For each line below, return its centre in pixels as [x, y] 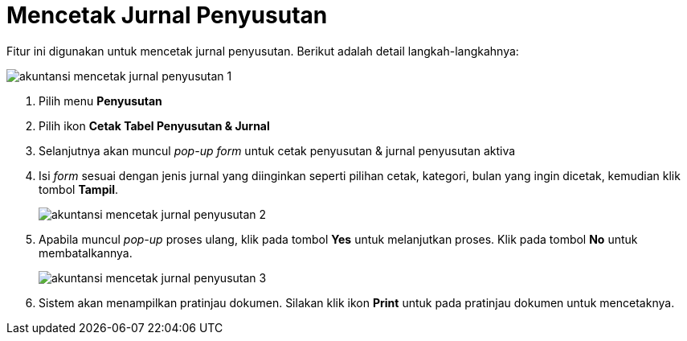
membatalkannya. [86, 253]
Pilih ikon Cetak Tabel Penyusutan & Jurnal [154, 125]
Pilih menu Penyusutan [100, 101]
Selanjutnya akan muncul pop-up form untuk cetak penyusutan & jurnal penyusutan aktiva [277, 150]
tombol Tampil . [79, 189]
